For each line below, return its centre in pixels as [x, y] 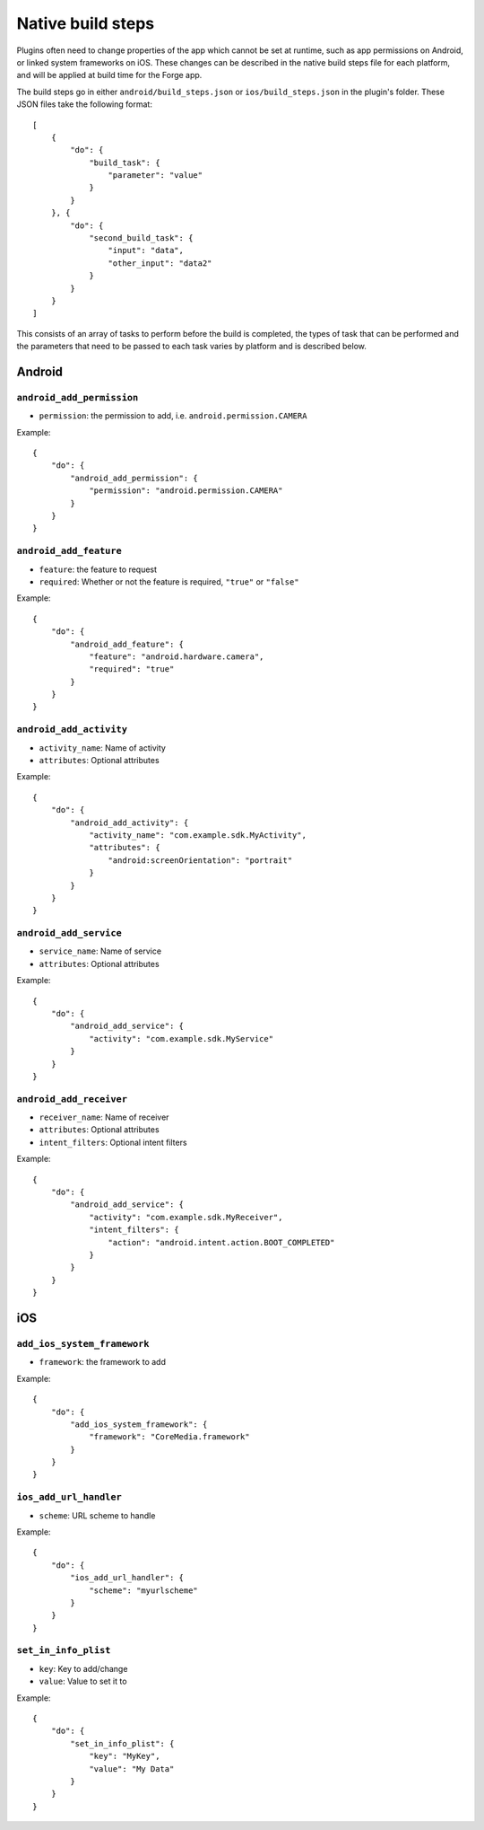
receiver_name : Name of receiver [104, 1117]
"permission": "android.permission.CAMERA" [186, 491]
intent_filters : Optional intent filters [113, 1142]
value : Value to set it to [83, 1681]
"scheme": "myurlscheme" [144, 1590]
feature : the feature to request [98, 569]
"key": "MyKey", [125, 1756]
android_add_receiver [72, 1099]
